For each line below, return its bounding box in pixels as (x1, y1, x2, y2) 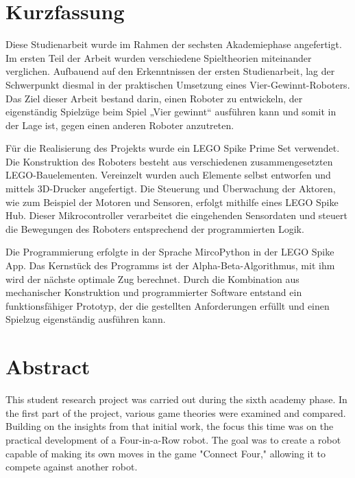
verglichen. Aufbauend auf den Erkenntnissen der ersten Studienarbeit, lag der (5, 64, 335, 78)
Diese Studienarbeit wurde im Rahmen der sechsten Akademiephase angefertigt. (5, 37, 342, 52)
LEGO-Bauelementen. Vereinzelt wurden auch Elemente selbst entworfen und (5, 168, 331, 182)
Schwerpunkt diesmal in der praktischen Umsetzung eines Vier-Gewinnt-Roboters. (5, 77, 350, 91)
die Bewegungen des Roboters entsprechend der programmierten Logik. (5, 221, 304, 236)
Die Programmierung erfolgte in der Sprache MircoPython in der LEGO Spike (5, 244, 334, 259)
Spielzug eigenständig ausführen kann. (5, 312, 166, 326)
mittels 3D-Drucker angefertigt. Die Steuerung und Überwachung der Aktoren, (5, 181, 336, 196)
